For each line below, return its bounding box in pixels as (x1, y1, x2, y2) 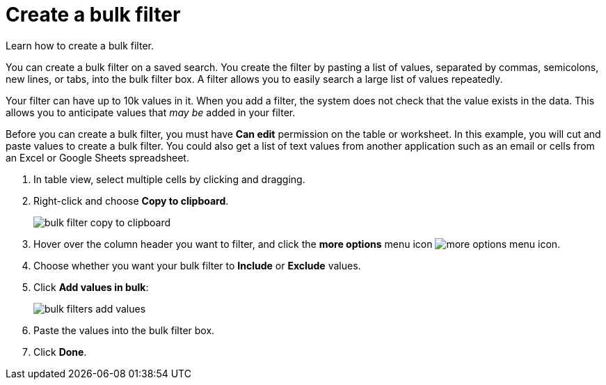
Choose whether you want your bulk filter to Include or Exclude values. (33, 259, 361, 272)
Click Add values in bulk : (33, 281, 149, 293)
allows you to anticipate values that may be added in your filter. (6, 106, 296, 118)
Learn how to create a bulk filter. (6, 39, 154, 52)
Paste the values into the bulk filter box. (33, 324, 215, 336)
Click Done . (33, 345, 87, 358)
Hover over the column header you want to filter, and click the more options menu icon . (33, 237, 561, 250)
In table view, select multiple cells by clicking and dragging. (33, 173, 305, 185)
